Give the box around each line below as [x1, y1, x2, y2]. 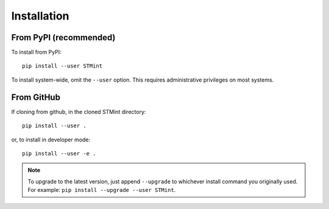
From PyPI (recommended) [11, 32, 116, 43]
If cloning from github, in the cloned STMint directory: [11, 108, 146, 115]
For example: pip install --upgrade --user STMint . [27, 186, 176, 194]
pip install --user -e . [22, 150, 96, 157]
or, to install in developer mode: [11, 136, 91, 143]
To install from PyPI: [11, 49, 62, 56]
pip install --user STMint [22, 63, 103, 69]
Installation [11, 9, 69, 23]
